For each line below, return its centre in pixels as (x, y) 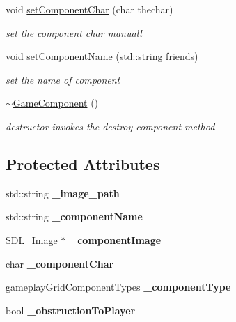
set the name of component (63, 79)
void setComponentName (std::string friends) (102, 56)
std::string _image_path (63, 193)
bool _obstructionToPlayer (71, 310)
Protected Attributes (83, 163)
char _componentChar (60, 263)
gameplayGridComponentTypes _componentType (118, 287)
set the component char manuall (74, 32)
